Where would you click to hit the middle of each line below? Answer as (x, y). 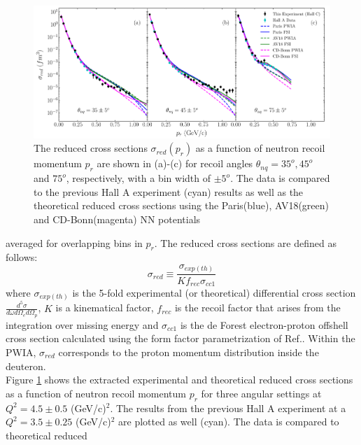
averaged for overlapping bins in (74, 242)
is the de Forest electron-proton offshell (264, 324)
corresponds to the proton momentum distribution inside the (189, 352)
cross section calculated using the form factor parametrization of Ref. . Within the (180, 338)
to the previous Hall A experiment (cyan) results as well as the (169, 191)
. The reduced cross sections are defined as (245, 242)
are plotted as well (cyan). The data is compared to (229, 422)
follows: (22, 257)
